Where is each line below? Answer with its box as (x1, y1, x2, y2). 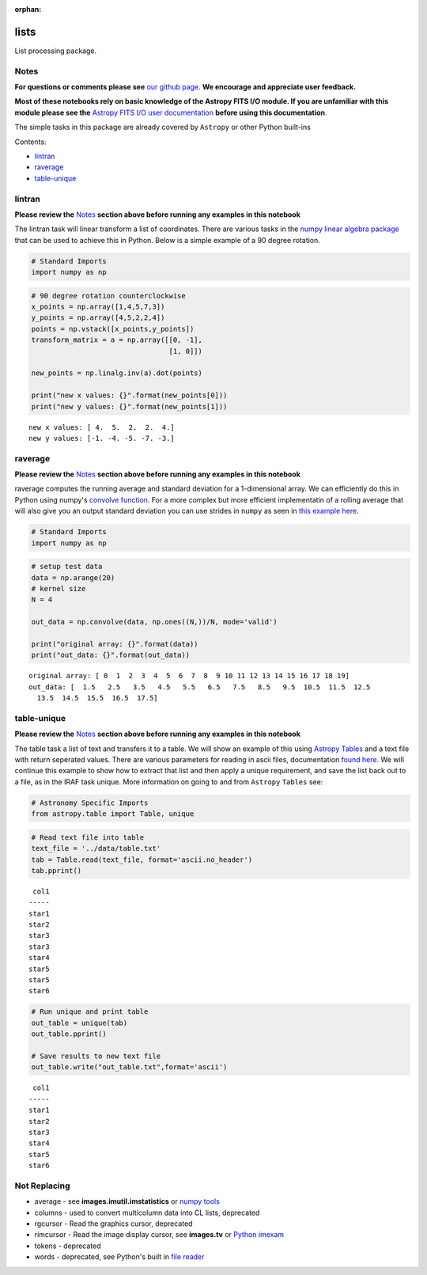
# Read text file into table (31, 833, 145, 842)
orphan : (14, 5, 42, 13)
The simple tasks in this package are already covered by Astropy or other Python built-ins (14, 123, 312, 132)
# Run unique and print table (31, 1007, 149, 1016)
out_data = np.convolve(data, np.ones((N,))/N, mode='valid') (31, 617, 278, 627)
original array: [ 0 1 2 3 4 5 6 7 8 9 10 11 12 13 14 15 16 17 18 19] (28, 671, 350, 681)
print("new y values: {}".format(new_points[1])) (31, 402, 228, 411)
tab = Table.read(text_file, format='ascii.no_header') (31, 855, 253, 864)
